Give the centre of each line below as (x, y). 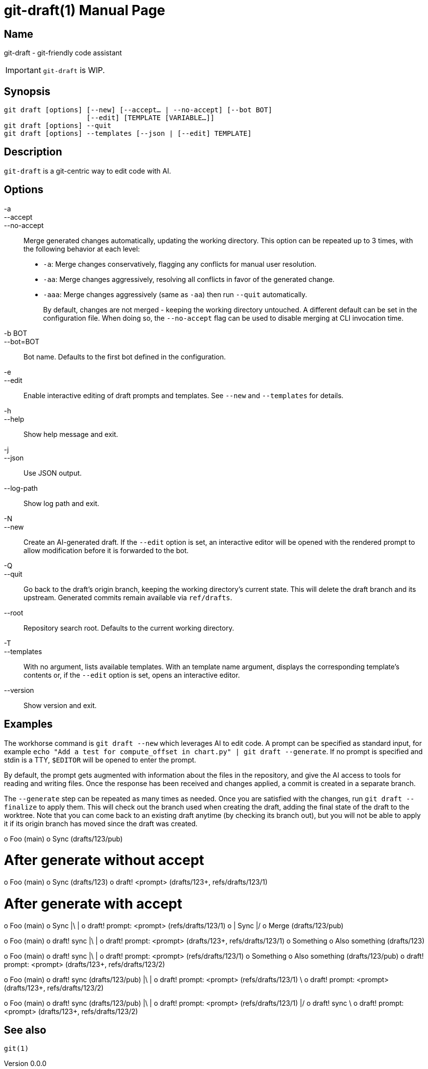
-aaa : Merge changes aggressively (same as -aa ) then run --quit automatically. (175, 294)
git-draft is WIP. (74, 70)
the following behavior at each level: (82, 249)
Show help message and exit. (71, 434)
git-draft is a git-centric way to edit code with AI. (88, 171)
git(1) (16, 1049)
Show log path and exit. (61, 503)
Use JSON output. (53, 473)
